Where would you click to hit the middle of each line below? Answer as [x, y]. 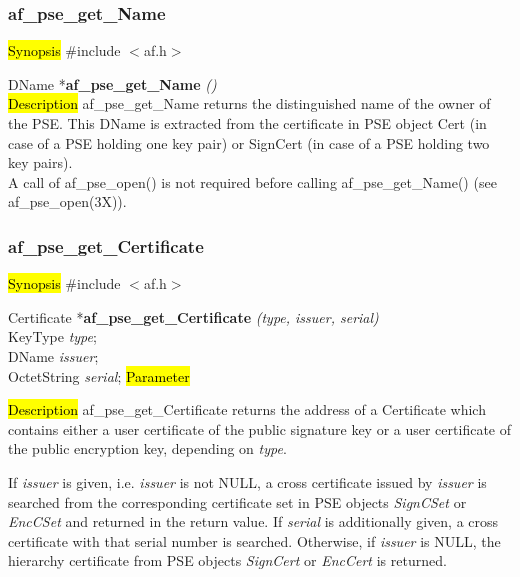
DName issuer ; [53, 355]
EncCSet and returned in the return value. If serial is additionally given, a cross [253, 521]
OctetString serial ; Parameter [99, 375]
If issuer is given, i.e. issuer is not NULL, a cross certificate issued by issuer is [247, 481]
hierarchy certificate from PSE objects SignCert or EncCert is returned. [227, 560]
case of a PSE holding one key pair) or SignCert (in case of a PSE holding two [249, 142]
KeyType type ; [52, 336]
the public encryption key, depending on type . [147, 448]
